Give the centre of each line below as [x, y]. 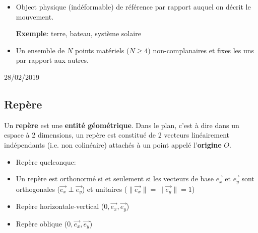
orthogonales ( [38, 189]
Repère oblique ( [42, 223]
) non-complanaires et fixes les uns [201, 50]
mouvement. [35, 16]
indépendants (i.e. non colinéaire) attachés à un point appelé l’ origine [113, 144]
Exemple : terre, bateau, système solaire [78, 33]
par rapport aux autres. [52, 60]
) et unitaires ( [105, 189]
